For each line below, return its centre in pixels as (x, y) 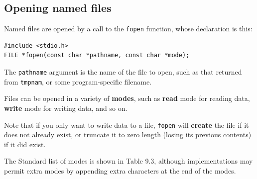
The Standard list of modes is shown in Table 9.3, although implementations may (128, 161)
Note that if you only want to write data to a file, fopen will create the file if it (127, 125)
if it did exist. (25, 144)
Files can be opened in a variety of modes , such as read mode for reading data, (127, 98)
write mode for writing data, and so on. (66, 108)
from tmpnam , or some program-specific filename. (78, 81)
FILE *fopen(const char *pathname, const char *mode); (97, 55)
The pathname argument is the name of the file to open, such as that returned (123, 72)
